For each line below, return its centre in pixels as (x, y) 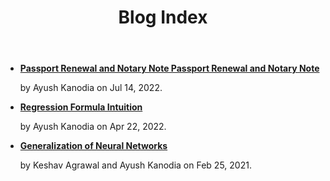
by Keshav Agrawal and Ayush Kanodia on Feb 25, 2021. (135, 165)
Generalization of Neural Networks (93, 146)
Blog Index (163, 17)
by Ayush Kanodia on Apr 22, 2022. (93, 127)
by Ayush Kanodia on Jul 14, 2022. (91, 88)
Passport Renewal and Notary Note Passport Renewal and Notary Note (169, 68)
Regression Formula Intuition (81, 107)
